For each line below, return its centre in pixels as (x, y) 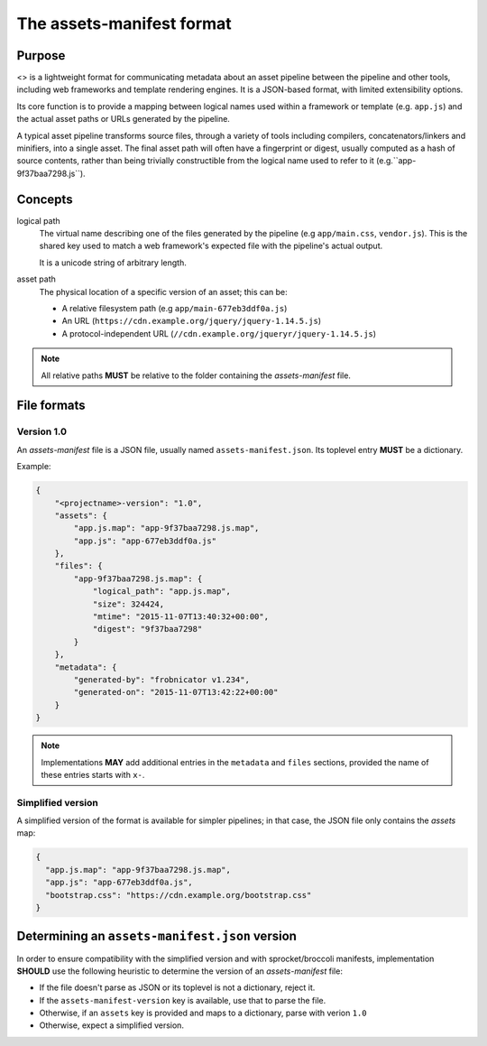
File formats (51, 406)
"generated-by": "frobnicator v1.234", (161, 680)
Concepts (45, 199)
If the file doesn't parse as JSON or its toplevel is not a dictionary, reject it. (177, 987)
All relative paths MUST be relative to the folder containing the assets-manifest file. (196, 375)
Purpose (41, 56)
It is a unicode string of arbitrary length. (113, 263)
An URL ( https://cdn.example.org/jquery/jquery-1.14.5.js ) (192, 321)
